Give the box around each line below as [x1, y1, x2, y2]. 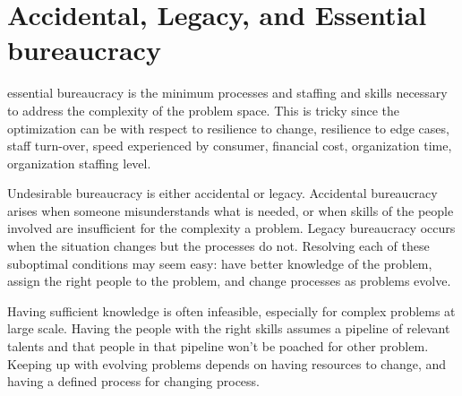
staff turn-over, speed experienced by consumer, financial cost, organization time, [7, 136, 452, 155]
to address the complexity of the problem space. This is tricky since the [7, 100, 400, 119]
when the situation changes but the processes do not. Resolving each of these [7, 237, 430, 255]
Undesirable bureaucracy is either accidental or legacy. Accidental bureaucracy [7, 184, 438, 202]
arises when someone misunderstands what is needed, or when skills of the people [7, 201, 454, 220]
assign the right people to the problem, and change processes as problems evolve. [7, 271, 451, 290]
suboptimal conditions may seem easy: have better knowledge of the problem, [7, 254, 432, 272]
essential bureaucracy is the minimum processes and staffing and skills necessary [7, 83, 448, 102]
